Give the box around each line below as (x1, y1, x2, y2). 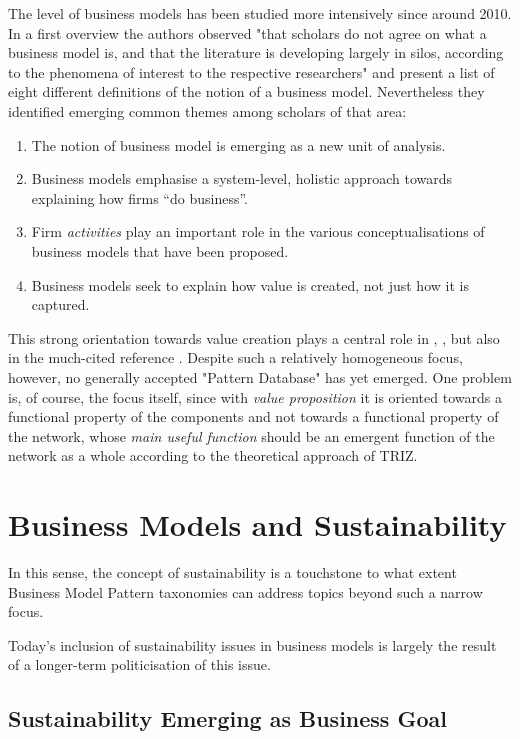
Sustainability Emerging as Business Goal (8, 703, 447, 734)
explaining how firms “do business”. (31, 187, 248, 208)
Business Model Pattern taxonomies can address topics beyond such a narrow (8, 581, 483, 602)
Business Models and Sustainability (8, 504, 507, 545)
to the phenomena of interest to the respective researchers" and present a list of (8, 61, 495, 82)
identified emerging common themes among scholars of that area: (8, 100, 407, 121)
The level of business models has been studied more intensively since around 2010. (8, 3, 512, 23)
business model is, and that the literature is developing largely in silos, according (8, 42, 504, 63)
